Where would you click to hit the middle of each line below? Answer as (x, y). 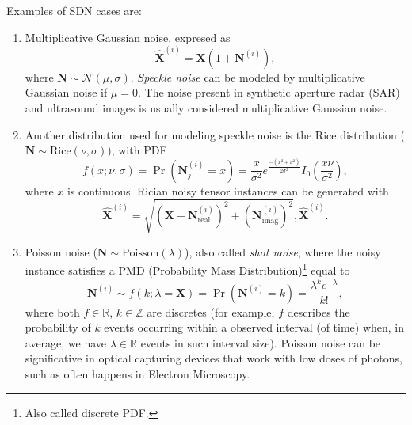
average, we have (66, 342)
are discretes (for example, (211, 311)
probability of (58, 327)
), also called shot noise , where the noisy (282, 251)
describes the (319, 311)
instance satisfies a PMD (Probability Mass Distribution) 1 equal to (187, 269)
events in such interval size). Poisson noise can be (261, 342)
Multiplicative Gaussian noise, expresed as (128, 37)
